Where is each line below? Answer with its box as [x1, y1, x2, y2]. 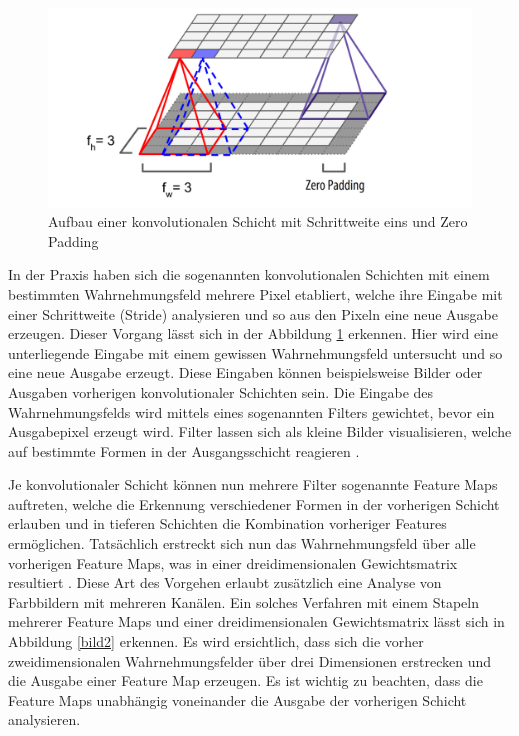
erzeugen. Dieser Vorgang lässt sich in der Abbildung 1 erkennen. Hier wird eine [8, 323, 499, 344]
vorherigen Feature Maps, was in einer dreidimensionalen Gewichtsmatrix [8, 552, 458, 573]
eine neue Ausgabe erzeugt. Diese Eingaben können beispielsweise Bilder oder [8, 362, 483, 383]
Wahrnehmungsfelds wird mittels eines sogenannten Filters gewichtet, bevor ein [8, 401, 495, 422]
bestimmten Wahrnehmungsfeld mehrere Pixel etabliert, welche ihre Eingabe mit [8, 283, 503, 304]
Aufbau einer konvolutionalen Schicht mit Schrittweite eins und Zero [48, 211, 468, 232]
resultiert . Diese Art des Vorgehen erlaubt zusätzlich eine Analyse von [8, 572, 442, 593]
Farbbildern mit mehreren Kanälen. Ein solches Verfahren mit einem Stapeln [8, 591, 479, 612]
